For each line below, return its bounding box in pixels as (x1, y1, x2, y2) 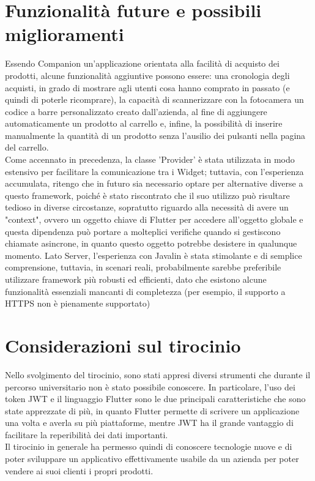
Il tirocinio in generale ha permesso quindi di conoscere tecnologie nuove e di (5, 440, 292, 453)
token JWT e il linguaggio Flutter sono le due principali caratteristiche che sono (5, 392, 306, 405)
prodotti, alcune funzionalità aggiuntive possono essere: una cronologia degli (5, 69, 290, 81)
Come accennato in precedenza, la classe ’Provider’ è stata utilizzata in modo (5, 153, 295, 166)
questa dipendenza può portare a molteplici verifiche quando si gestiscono (5, 225, 281, 237)
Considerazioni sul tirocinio (5, 332, 241, 357)
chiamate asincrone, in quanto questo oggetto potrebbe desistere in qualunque (5, 237, 297, 250)
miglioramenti (5, 21, 124, 47)
